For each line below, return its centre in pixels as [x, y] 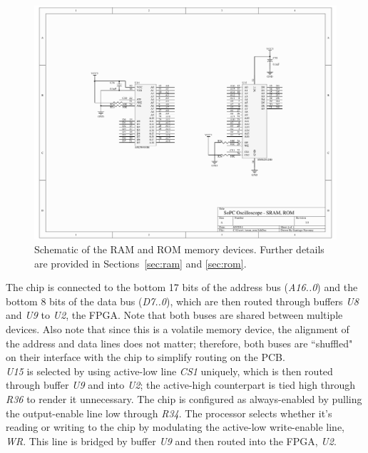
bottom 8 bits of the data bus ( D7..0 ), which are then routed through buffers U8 [182, 301]
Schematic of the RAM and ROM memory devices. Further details [179, 249]
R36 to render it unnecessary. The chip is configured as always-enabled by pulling [184, 399]
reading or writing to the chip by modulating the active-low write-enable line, [175, 427]
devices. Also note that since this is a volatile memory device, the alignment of [178, 329]
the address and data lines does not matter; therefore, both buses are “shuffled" [179, 343]
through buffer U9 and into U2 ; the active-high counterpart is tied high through [181, 385]
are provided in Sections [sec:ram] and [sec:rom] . [140, 263]
